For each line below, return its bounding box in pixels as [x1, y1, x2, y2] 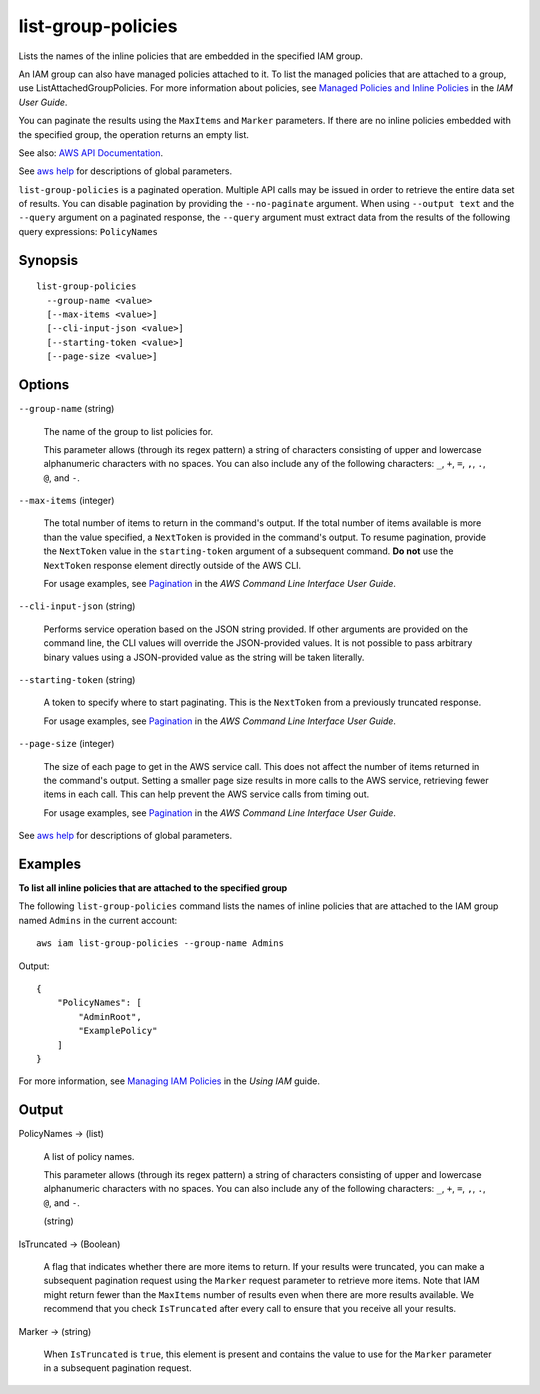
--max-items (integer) [18, 495, 115, 507]
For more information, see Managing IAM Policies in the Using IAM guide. [18, 1075, 320, 1087]
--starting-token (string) [18, 673, 136, 685]
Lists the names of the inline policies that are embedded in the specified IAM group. [18, 50, 364, 62]
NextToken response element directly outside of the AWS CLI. [43, 559, 302, 571]
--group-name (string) [18, 403, 115, 415]
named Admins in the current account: [18, 914, 178, 926]
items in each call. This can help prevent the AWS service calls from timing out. [43, 788, 370, 800]
